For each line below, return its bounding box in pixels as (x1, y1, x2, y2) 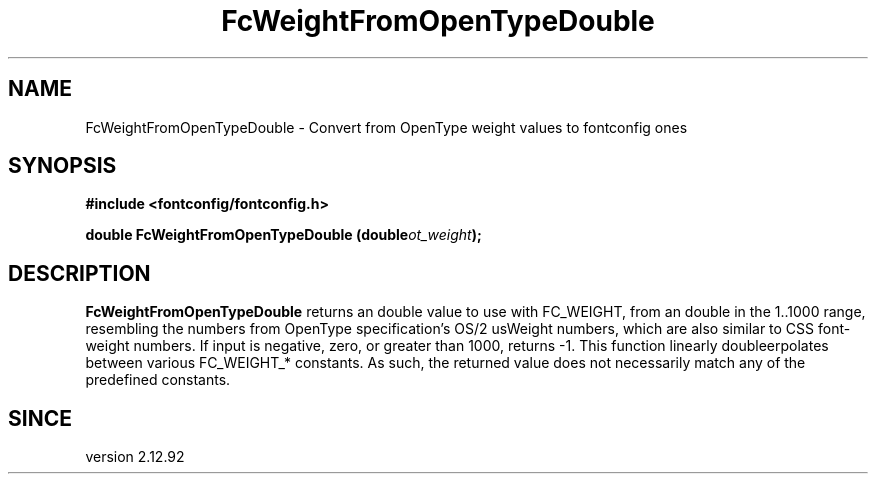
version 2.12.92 (85, 448, 185, 466)
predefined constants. (85, 371, 231, 389)
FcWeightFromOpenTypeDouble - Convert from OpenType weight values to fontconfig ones (85, 118, 688, 136)
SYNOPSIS (8, 153, 117, 179)
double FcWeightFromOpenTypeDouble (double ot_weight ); (85, 226, 482, 244)
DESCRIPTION (8, 260, 151, 286)
